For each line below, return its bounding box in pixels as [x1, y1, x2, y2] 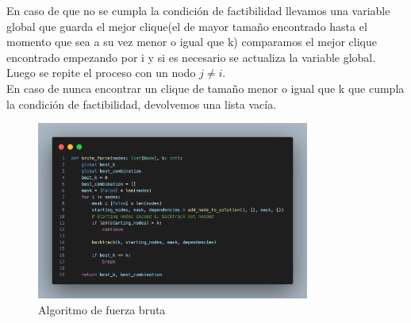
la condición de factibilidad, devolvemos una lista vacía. [6, 95, 277, 112]
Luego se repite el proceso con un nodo [6, 64, 196, 81]
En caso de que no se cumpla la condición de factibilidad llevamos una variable [6, 2, 390, 18]
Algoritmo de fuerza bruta [38, 301, 166, 317]
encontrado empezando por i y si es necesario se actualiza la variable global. [6, 48, 376, 65]
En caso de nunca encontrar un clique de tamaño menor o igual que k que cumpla [6, 79, 405, 96]
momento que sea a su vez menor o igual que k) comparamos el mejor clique [6, 33, 377, 50]
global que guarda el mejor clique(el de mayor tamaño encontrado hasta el [6, 17, 367, 34]
